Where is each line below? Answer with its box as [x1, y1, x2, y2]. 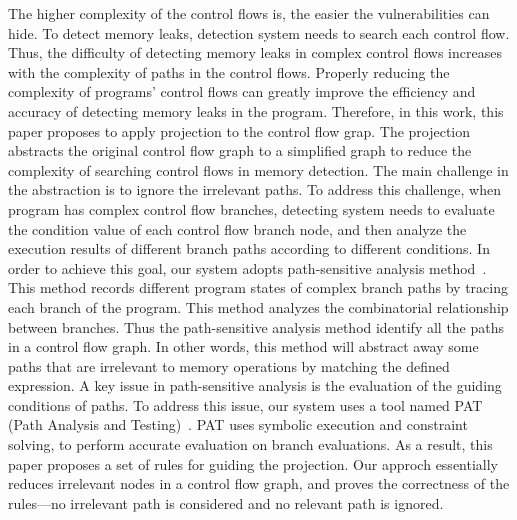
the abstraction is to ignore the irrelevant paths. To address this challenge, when [8, 179, 501, 200]
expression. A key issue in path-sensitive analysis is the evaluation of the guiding [8, 375, 502, 396]
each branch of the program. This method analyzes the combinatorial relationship [8, 296, 509, 317]
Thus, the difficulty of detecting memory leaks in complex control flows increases [8, 42, 502, 63]
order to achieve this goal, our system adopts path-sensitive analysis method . [8, 257, 487, 278]
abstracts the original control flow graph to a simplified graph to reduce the [8, 140, 472, 161]
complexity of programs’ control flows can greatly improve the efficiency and [8, 81, 476, 102]
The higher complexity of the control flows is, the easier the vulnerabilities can [8, 3, 490, 23]
